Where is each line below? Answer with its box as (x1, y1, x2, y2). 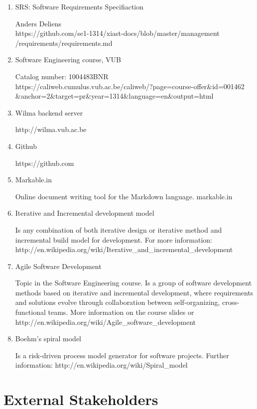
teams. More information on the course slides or (48, 307, 194, 317)
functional (15, 307, 46, 317)
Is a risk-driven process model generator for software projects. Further (15, 350, 229, 360)
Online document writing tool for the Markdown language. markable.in (15, 191, 233, 201)
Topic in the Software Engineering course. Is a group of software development (15, 277, 252, 288)
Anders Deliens (15, 18, 61, 28)
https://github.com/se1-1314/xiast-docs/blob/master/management (15, 28, 220, 38)
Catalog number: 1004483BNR (15, 71, 109, 81)
